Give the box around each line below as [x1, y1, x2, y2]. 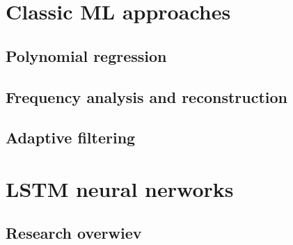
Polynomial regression [6, 45, 167, 66]
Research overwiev [6, 222, 142, 244]
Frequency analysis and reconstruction [6, 86, 288, 107]
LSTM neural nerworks [6, 174, 234, 203]
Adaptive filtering [6, 127, 136, 148]
